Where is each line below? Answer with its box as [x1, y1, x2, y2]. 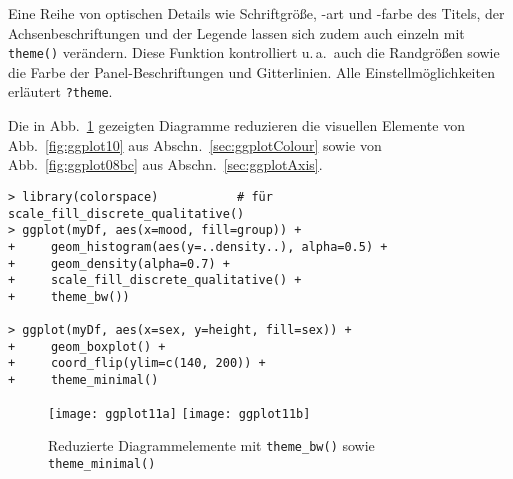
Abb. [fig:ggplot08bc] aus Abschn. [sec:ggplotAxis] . [8, 154, 323, 175]
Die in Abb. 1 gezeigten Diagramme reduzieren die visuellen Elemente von [8, 115, 465, 136]
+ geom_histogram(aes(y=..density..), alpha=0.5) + [8, 239, 388, 254]
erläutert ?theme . [8, 81, 113, 102]
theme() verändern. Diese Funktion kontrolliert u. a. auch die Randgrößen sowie [8, 42, 500, 63]
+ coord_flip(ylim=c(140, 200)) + [8, 356, 266, 371]
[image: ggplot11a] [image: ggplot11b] [48, 406, 311, 421]
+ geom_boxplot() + [8, 339, 166, 354]
